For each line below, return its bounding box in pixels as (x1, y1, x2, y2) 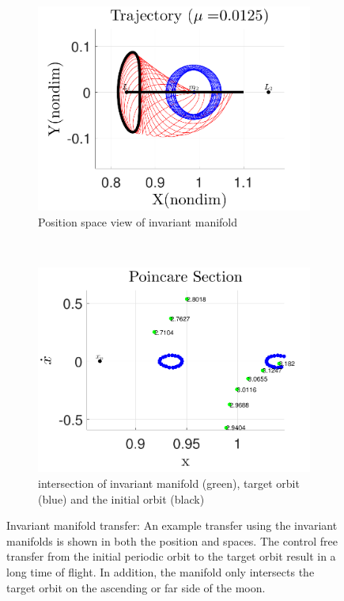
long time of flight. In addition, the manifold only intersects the (6, 563, 315, 580)
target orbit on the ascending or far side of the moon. (6, 579, 266, 595)
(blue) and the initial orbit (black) (38, 490, 205, 507)
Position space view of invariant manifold (38, 213, 238, 230)
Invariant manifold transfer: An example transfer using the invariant (6, 517, 338, 534)
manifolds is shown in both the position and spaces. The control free (6, 532, 338, 549)
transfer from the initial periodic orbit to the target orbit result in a (6, 548, 336, 565)
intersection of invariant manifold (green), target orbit (38, 474, 300, 491)
